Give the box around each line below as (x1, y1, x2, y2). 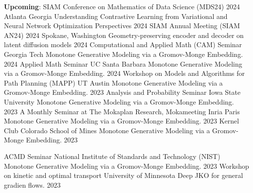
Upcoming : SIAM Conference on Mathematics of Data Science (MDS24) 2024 (4, 1, 240, 11)
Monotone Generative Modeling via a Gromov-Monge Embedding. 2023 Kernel (4, 116, 239, 126)
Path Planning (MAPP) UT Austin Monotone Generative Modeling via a (4, 77, 223, 88)
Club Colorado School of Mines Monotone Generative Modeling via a (4, 125, 210, 135)
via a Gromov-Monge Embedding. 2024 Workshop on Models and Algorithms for (4, 68, 245, 78)
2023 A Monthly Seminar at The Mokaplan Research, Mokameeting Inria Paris (4, 106, 240, 116)
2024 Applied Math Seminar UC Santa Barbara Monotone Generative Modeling (4, 58, 242, 69)
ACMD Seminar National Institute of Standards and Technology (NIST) (4, 151, 220, 161)
